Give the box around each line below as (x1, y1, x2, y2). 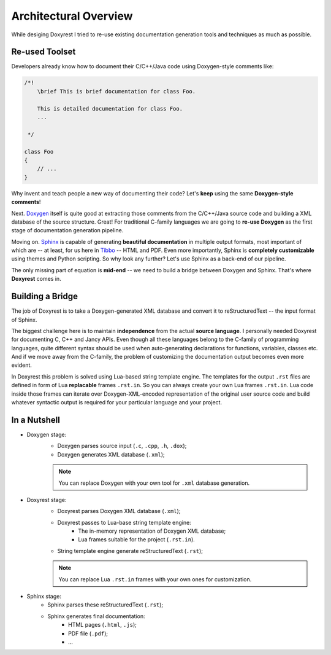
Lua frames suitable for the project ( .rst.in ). (78, 536, 196, 543)
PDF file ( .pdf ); (68, 630, 108, 637)
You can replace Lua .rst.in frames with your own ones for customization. (58, 575, 252, 583)
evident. (11, 361, 32, 369)
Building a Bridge (11, 291, 78, 302)
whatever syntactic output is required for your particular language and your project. (11, 399, 223, 406)
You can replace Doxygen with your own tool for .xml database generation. (58, 479, 250, 487)
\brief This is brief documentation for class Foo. (37, 88, 196, 95)
